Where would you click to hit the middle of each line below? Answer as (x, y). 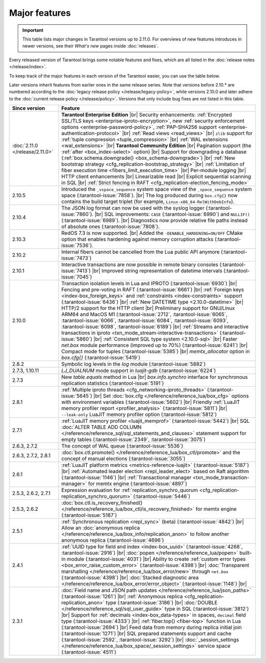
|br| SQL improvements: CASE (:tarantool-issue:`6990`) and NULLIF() (172, 214)
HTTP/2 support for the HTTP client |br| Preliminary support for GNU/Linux (148, 308)
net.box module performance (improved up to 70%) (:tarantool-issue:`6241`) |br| (154, 345)
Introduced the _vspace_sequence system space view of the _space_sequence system (157, 189)
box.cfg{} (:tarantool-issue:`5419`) (101, 357)
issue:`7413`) (76, 271)
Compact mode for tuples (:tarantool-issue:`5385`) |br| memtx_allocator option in (155, 352)
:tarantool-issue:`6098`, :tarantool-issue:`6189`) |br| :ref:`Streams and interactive (155, 327)
